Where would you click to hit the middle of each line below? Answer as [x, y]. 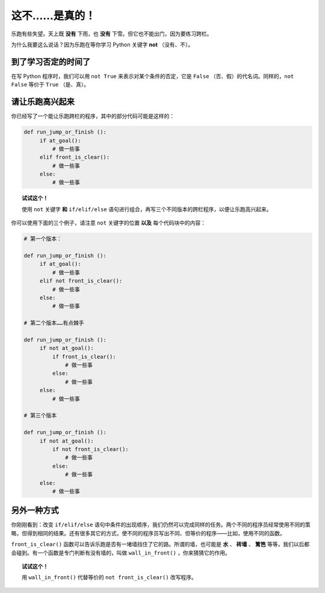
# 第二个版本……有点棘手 [54, 323]
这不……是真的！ [54, 16]
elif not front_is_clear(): [81, 281]
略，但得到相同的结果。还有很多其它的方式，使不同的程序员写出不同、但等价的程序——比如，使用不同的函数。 [148, 533]
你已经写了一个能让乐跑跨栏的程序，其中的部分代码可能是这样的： [93, 116]
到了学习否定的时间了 [51, 62]
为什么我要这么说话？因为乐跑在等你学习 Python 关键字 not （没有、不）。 [102, 45]
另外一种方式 [35, 510]
